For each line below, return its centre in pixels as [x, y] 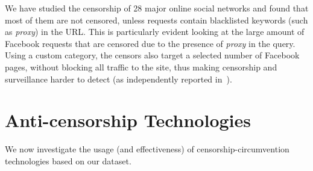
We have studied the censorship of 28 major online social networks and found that [157, 8]
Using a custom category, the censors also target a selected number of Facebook [152, 55]
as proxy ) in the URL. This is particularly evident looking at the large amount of [155, 32]
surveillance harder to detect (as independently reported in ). [119, 79]
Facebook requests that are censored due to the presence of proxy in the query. [150, 43]
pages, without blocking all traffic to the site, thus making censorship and [141, 67]
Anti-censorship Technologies [128, 120]
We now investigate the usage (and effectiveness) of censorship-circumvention [147, 149]
